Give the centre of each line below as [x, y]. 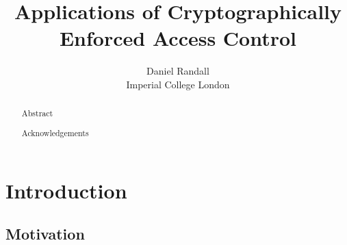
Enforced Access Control [178, 38]
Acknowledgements [55, 132]
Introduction [66, 190]
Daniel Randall [178, 71]
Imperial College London [178, 84]
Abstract [37, 113]
